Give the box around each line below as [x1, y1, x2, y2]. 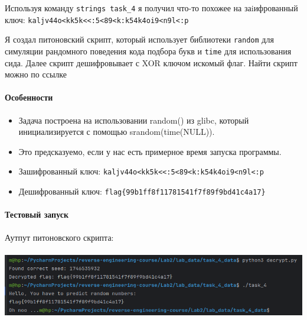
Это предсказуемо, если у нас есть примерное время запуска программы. [18, 145, 282, 157]
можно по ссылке [5, 68, 67, 80]
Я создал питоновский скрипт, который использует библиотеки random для [5, 33, 274, 46]
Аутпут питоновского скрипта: [5, 231, 114, 243]
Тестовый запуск [5, 208, 69, 221]
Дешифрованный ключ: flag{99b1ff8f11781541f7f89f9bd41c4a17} [18, 185, 266, 198]
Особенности [5, 91, 53, 104]
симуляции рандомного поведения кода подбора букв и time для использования [5, 44, 292, 57]
